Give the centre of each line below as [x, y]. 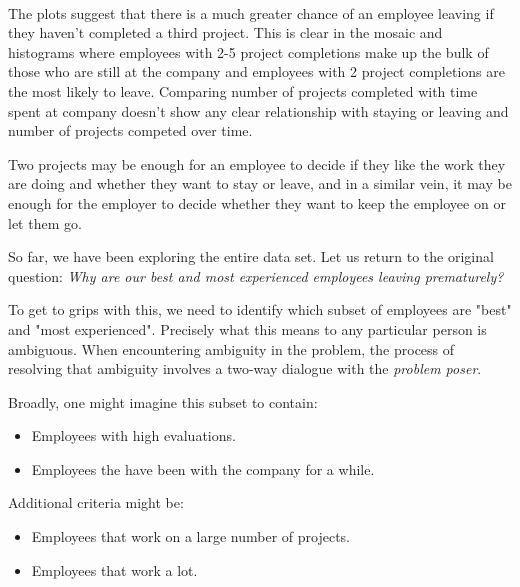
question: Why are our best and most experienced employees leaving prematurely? [256, 275]
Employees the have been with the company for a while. [203, 468]
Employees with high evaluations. [133, 435]
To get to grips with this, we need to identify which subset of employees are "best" [260, 309]
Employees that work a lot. [114, 569]
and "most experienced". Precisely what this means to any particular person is [247, 328]
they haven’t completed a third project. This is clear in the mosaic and [225, 32]
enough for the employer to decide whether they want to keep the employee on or [257, 202]
